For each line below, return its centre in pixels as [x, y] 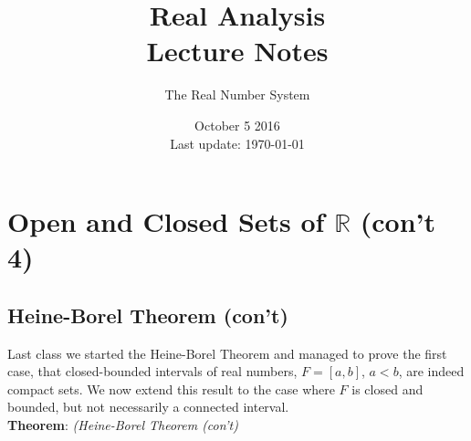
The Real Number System [237, 94]
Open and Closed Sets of [166, 221]
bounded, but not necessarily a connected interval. [148, 407]
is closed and [387, 388]
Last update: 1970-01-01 [237, 143]
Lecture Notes [237, 51]
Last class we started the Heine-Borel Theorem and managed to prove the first [227, 353]
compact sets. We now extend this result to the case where [171, 388]
